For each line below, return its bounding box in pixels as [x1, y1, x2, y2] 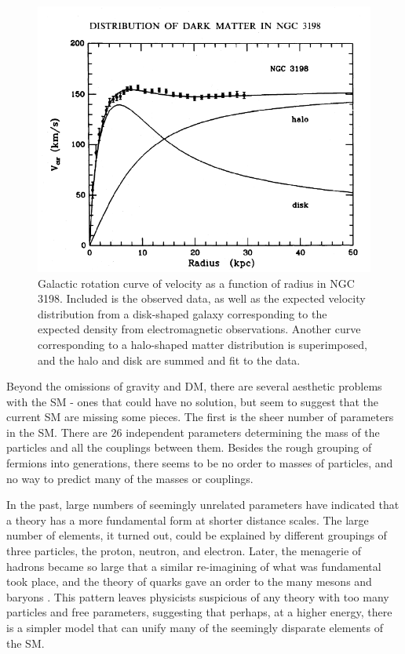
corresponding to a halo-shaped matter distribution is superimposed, [38, 336, 367, 352]
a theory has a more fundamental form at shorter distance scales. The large [6, 511, 369, 528]
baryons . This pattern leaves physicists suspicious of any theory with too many [6, 588, 389, 605]
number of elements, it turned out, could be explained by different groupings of [6, 527, 387, 543]
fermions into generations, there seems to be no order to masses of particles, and [6, 455, 393, 471]
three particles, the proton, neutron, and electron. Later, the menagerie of [6, 543, 362, 559]
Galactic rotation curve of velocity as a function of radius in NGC [38, 274, 355, 291]
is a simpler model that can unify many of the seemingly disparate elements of [6, 619, 383, 636]
